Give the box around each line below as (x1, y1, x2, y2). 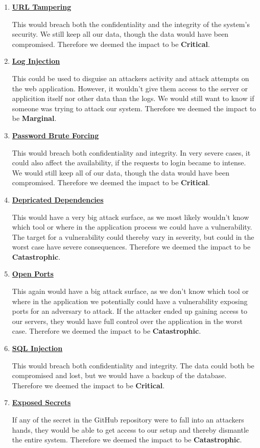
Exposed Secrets (12, 397, 71, 408)
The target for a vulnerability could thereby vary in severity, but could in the (12, 231, 254, 242)
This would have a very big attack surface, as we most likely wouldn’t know (12, 211, 249, 222)
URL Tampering (12, 2, 72, 12)
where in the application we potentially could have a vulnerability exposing (12, 295, 248, 306)
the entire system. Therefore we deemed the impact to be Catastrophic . (12, 434, 242, 445)
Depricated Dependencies (12, 194, 104, 205)
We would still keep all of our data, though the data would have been (12, 167, 229, 178)
